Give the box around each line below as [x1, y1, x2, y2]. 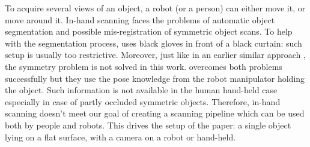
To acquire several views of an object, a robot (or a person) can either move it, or [5, 2, 306, 14]
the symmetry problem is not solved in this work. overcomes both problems [5, 60, 282, 72]
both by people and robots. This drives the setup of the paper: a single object [5, 118, 291, 131]
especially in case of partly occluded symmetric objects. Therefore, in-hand [5, 95, 281, 108]
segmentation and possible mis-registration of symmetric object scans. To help [5, 25, 293, 38]
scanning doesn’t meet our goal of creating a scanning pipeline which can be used [5, 107, 305, 120]
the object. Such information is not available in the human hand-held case [5, 84, 278, 96]
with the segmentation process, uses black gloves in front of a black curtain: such [5, 36, 302, 49]
